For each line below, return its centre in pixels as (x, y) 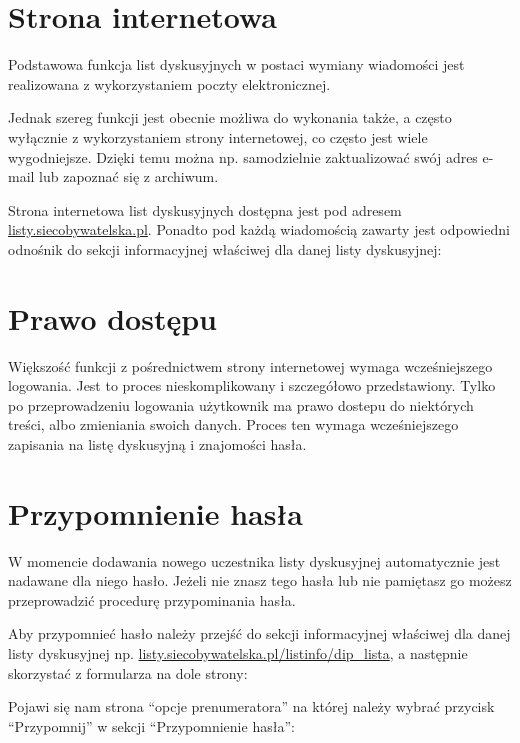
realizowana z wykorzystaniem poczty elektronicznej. (169, 83)
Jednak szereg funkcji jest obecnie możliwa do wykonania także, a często (230, 117)
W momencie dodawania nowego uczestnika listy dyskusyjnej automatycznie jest (254, 560)
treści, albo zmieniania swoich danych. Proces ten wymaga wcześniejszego (233, 424)
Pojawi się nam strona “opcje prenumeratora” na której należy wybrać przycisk (251, 706)
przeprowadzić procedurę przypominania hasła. (152, 599)
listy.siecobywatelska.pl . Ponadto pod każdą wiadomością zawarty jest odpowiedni (259, 229)
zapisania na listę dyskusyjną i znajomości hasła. (157, 443)
